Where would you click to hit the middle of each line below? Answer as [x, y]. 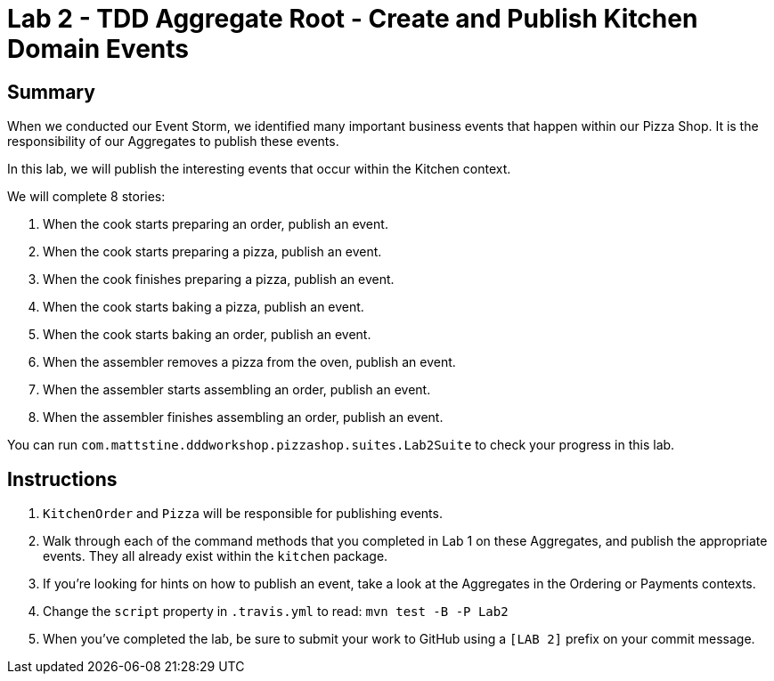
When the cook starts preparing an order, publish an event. [216, 224]
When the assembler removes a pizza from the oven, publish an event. [249, 362]
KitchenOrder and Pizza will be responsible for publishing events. [243, 514]
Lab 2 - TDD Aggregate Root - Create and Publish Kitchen [353, 19]
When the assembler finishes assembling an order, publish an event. [243, 418]
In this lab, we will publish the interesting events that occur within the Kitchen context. [259, 169]
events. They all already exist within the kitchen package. [216, 556]
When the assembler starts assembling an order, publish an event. [237, 390]
